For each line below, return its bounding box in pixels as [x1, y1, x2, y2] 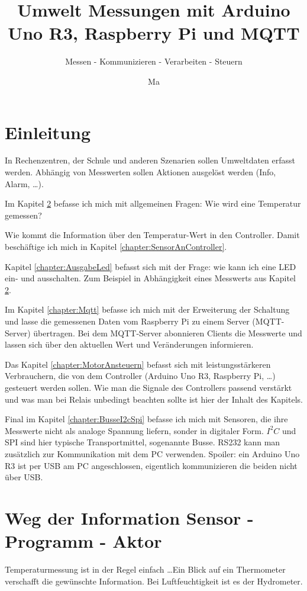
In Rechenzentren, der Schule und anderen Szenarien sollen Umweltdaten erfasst [5, 154, 295, 166]
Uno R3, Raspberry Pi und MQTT [8, 21, 300, 45]
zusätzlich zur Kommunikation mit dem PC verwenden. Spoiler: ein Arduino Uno [5, 447, 300, 460]
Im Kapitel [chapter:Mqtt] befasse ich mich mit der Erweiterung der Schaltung [5, 303, 290, 316]
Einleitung [5, 120, 91, 144]
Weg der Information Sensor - [5, 505, 254, 529]
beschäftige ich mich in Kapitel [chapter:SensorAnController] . [5, 240, 227, 252]
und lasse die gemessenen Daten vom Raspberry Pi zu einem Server [5, 314, 250, 327]
